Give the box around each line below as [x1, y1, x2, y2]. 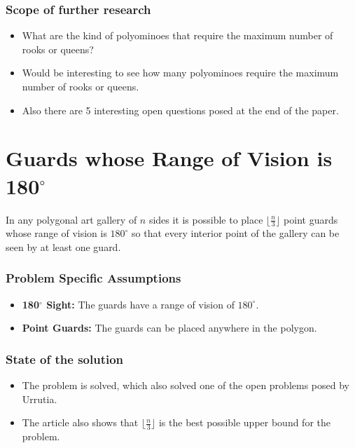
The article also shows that [22, 415, 139, 430]
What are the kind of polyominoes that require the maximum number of [22, 28, 333, 43]
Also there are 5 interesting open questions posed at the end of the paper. [22, 102, 339, 117]
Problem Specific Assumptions [6, 269, 181, 287]
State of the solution [6, 350, 124, 367]
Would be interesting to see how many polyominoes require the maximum [22, 65, 339, 80]
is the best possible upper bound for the [158, 415, 331, 430]
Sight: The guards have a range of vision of [46, 297, 235, 311]
